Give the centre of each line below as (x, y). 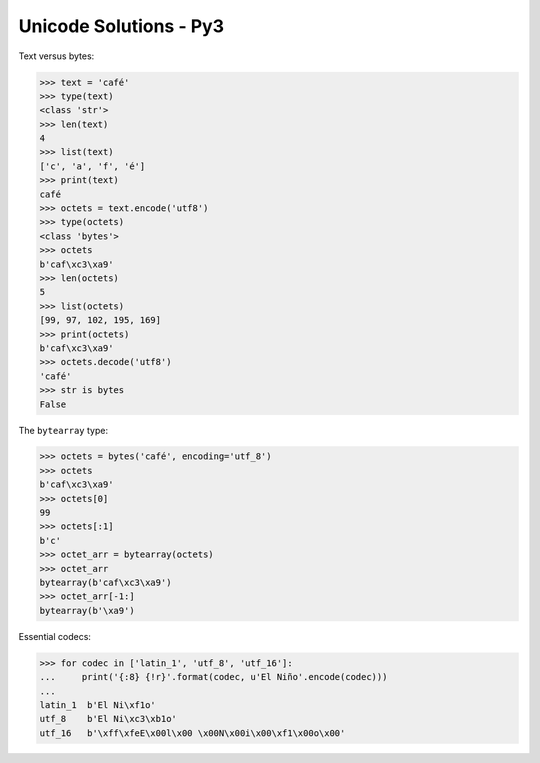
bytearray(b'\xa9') (87, 610)
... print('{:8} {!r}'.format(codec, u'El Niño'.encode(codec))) (213, 677)
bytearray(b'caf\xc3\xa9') (105, 582)
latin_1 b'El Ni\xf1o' (98, 704)
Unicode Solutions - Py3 (121, 26)
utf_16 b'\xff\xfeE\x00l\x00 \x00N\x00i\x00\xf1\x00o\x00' (192, 733)
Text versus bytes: (56, 56)
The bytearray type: (63, 430)
